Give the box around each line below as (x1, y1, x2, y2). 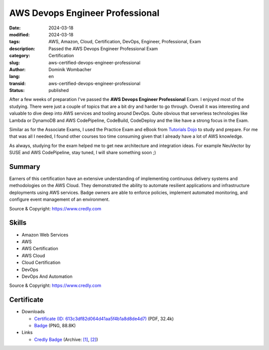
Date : (9, 25, 21, 31)
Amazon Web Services (21, 232, 69, 238)
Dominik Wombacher (48, 66, 92, 72)
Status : (9, 87, 25, 93)
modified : (9, 31, 30, 37)
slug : (9, 60, 20, 66)
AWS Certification (21, 246, 58, 252)
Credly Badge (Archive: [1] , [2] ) (34, 336, 98, 343)
